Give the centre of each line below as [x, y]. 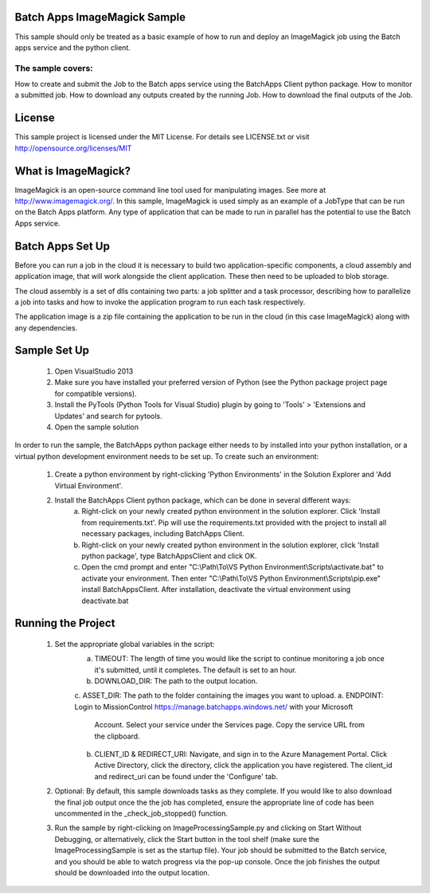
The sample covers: [54, 68]
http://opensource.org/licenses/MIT [73, 148]
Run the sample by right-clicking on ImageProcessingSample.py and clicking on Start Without [208, 828]
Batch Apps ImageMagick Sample [100, 17]
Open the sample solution [97, 427]
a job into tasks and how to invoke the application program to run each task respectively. [160, 302]
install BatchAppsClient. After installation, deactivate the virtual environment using [216, 589]
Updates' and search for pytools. [108, 416]
